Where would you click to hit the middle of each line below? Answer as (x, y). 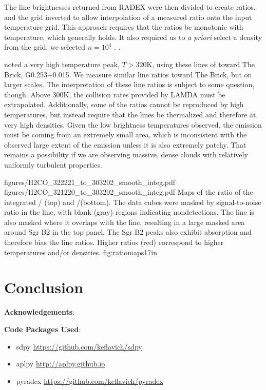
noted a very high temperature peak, (62, 64)
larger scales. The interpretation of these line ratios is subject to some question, (129, 84)
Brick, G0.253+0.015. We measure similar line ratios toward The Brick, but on (128, 74)
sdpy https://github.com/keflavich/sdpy (79, 346)
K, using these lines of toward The (201, 64)
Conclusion (44, 287)
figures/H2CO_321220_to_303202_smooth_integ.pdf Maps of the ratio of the (129, 192)
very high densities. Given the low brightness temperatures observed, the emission (133, 124)
